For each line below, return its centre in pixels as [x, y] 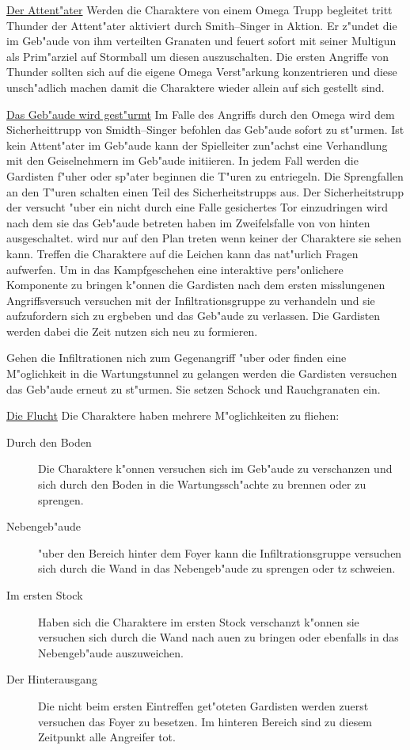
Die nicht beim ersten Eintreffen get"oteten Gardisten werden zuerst [203, 705]
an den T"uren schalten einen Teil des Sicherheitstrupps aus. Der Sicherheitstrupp [205, 191]
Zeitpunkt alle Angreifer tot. [107, 737]
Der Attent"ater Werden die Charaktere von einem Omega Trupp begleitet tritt [199, 10]
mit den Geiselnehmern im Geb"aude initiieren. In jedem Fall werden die [182, 160]
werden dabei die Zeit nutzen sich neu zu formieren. [132, 331]
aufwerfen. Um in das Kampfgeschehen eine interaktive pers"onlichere [175, 269]
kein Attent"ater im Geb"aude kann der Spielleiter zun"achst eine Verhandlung [197, 145]
